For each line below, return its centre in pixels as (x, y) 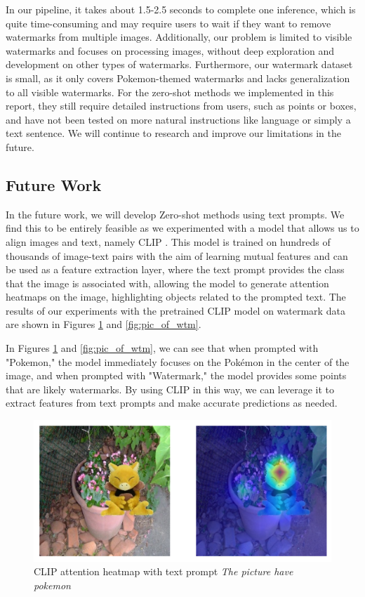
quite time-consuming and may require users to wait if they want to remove (168, 23)
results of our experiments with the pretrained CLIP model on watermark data (175, 310)
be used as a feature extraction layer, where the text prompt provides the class (175, 269)
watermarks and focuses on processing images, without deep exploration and (170, 50)
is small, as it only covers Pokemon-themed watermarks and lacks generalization (178, 78)
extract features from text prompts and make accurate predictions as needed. (172, 403)
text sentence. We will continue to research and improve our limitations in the (173, 133)
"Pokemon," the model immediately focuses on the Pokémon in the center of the (178, 361)
